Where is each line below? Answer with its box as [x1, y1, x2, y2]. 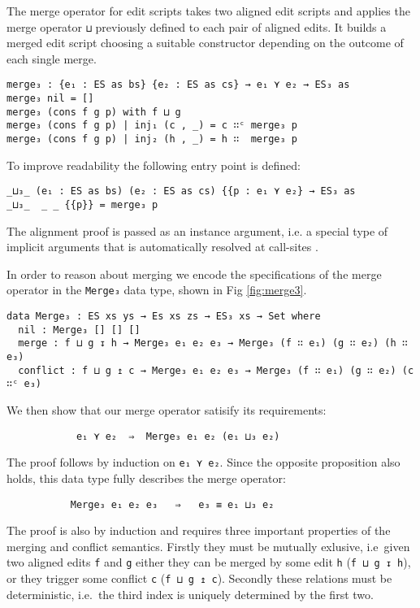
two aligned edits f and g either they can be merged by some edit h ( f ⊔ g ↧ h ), [6, 554, 411, 571]
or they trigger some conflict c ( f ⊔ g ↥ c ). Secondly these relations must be [6, 570, 392, 586]
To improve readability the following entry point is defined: [6, 156, 301, 173]
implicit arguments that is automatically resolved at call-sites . [6, 238, 318, 255]
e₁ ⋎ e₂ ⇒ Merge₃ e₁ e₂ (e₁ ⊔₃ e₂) [76, 430, 280, 442]
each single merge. [6, 50, 97, 67]
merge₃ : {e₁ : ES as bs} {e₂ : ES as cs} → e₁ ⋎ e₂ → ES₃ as [6, 79, 350, 91]
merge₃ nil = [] [6, 93, 94, 105]
